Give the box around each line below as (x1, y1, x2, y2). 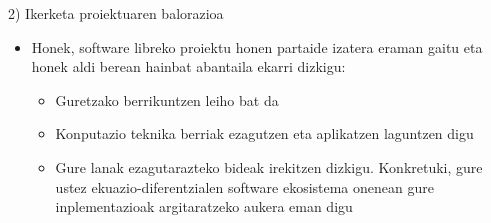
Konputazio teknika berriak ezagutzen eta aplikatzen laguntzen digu (55, 123, 474, 144)
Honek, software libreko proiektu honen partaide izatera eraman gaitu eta (31, 36, 483, 57)
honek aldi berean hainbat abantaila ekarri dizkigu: (31, 56, 346, 77)
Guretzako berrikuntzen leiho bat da (55, 89, 279, 110)
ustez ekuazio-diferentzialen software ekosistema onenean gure (55, 176, 434, 197)
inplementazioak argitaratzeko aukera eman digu (55, 196, 353, 217)
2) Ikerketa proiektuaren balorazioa (8, 3, 224, 23)
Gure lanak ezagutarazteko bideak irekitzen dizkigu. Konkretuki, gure (55, 156, 483, 177)
